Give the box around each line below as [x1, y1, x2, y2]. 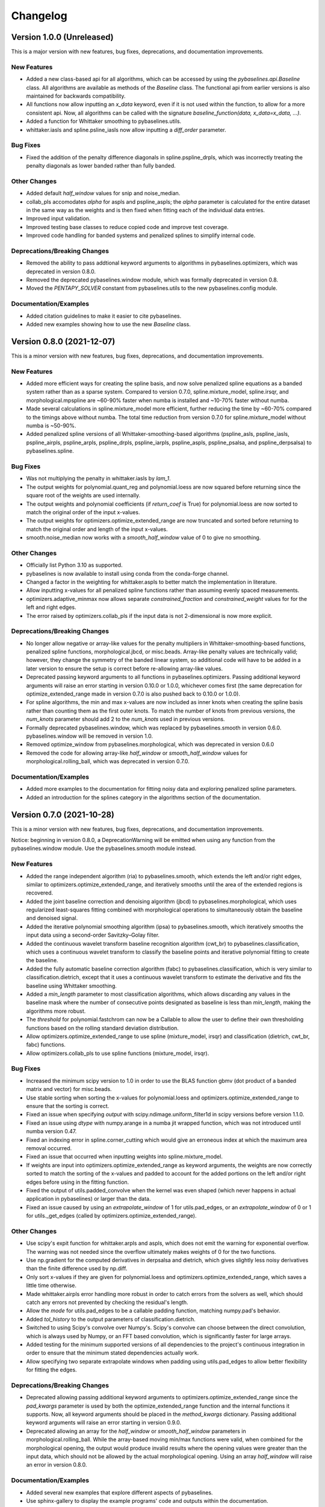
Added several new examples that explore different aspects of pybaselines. [26, 1489, 213, 1496]
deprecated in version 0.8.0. [26, 268, 96, 275]
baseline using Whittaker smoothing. [26, 982, 117, 989]
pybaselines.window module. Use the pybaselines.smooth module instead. [11, 845, 197, 852]
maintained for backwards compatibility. [26, 92, 126, 99]
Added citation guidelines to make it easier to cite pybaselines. [26, 312, 182, 319]
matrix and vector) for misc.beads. [26, 1086, 112, 1093]
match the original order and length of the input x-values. [26, 525, 168, 533]
